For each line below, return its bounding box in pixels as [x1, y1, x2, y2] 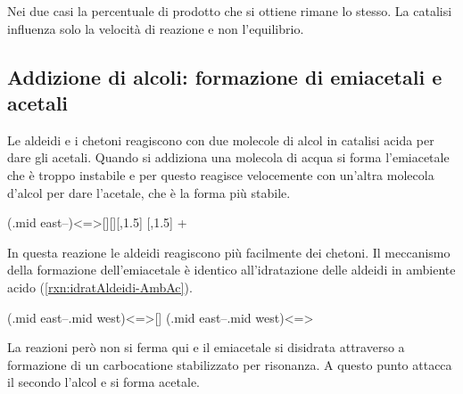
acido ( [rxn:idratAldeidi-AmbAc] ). [7, 277, 193, 296]
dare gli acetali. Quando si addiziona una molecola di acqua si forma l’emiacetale [7, 148, 450, 167]
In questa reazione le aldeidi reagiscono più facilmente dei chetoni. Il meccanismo [7, 242, 451, 261]
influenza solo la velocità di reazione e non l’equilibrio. [7, 19, 304, 37]
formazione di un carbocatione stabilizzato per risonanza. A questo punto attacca [7, 355, 452, 373]
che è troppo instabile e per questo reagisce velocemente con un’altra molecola [7, 165, 434, 184]
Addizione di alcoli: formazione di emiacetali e [7, 62, 442, 90]
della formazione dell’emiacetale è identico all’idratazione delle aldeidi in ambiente [7, 260, 456, 279]
